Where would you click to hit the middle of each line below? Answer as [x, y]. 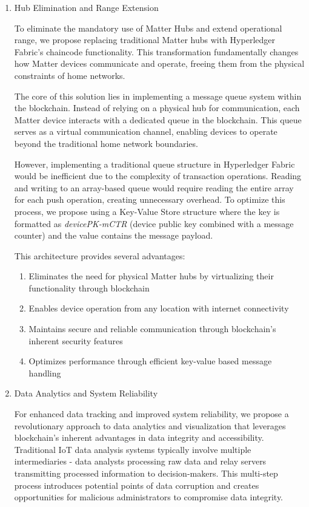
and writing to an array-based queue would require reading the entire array [154, 187]
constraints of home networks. [70, 75]
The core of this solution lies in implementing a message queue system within [158, 96]
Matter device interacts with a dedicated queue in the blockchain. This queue [158, 119]
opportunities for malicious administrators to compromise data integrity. [149, 497]
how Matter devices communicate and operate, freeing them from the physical [159, 63]
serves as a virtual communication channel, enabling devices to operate [146, 131]
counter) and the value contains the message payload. [114, 235]
